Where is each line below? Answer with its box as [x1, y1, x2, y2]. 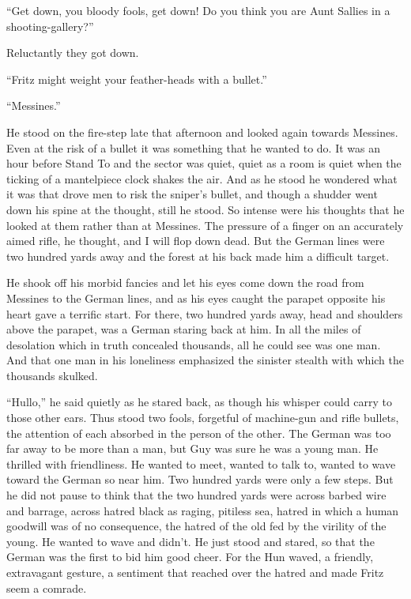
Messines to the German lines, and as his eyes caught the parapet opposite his [6, 289, 386, 306]
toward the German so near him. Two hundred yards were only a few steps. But [6, 471, 394, 488]
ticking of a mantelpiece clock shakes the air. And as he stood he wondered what [6, 170, 398, 186]
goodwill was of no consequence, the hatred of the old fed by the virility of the [6, 518, 386, 534]
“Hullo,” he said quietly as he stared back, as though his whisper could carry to [6, 394, 392, 410]
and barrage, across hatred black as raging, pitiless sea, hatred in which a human [6, 502, 399, 518]
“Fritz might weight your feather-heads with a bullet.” [6, 70, 267, 87]
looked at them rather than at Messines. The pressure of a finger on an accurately [6, 217, 404, 233]
